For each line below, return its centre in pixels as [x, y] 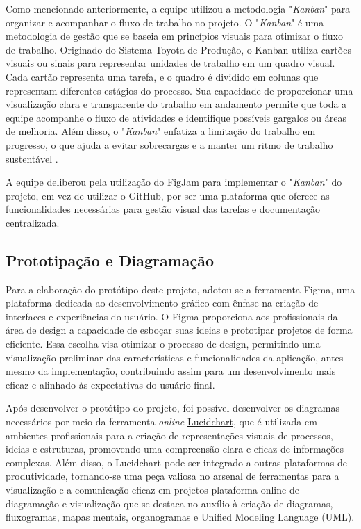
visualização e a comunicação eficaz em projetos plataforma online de [152, 490]
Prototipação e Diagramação [110, 260]
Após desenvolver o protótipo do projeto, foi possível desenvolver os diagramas [173, 408]
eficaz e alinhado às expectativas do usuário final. [110, 384]
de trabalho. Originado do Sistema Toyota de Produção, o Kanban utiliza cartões [178, 49]
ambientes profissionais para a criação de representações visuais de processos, [169, 435]
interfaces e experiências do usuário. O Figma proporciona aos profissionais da [172, 316]
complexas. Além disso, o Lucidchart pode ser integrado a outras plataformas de [176, 462]
